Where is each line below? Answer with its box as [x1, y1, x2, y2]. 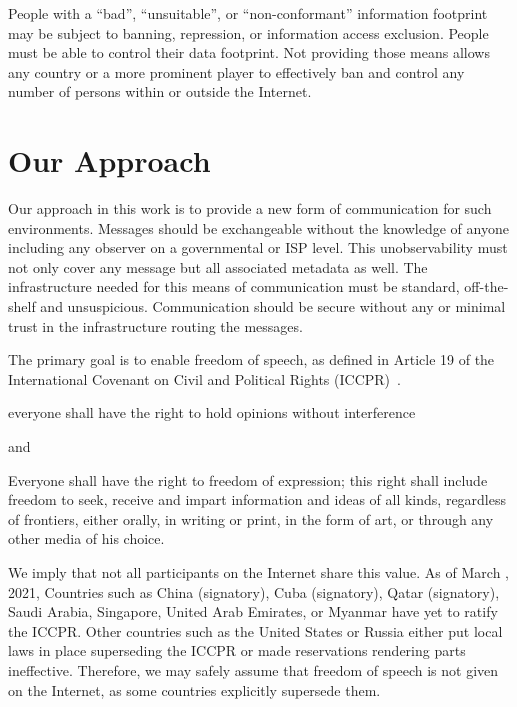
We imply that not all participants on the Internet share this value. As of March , [8, 562, 509, 582]
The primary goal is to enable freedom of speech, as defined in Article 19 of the [8, 349, 495, 370]
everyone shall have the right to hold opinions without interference [8, 402, 416, 423]
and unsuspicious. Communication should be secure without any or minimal [40, 296, 506, 317]
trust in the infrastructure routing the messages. [8, 315, 303, 336]
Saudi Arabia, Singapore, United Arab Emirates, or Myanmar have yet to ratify [8, 601, 498, 622]
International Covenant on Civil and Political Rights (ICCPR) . [8, 368, 401, 389]
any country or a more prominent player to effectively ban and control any [8, 61, 465, 82]
